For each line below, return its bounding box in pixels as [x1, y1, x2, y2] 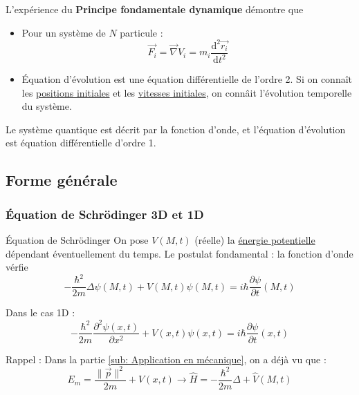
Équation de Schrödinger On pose [6, 233, 149, 247]
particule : [120, 25, 163, 39]
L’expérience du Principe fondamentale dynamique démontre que [6, 2, 304, 16]
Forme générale [6, 169, 118, 191]
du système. [21, 99, 72, 113]
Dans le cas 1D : [6, 305, 75, 320]
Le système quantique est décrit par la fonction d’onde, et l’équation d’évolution [6, 122, 346, 136]
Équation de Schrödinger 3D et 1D [6, 205, 204, 222]
